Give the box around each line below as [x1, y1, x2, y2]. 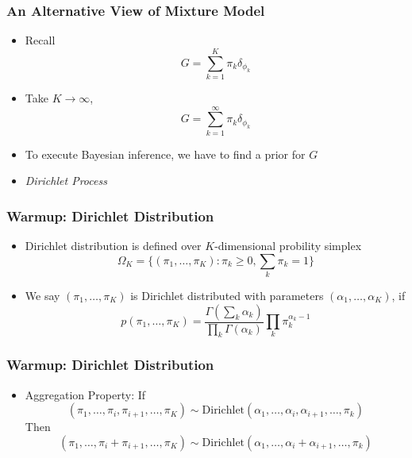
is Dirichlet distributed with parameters [130, 287, 324, 303]
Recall [25, 32, 56, 48]
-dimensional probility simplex [214, 237, 362, 254]
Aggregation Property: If [25, 386, 146, 402]
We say [25, 287, 60, 303]
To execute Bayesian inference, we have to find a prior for [25, 145, 306, 162]
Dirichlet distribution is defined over [25, 237, 202, 254]
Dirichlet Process [25, 172, 107, 189]
